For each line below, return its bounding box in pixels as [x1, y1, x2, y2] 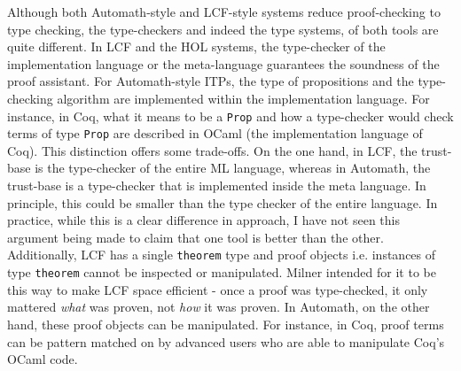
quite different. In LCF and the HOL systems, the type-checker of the [7, 37, 386, 56]
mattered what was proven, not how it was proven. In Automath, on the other [7, 298, 430, 316]
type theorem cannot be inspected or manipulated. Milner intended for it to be [7, 263, 436, 282]
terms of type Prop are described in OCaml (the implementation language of [7, 124, 423, 143]
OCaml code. [7, 350, 78, 368]
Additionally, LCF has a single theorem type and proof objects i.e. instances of [7, 245, 436, 264]
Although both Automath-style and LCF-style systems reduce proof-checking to [7, 3, 441, 20]
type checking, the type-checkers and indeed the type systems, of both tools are [7, 19, 439, 38]
